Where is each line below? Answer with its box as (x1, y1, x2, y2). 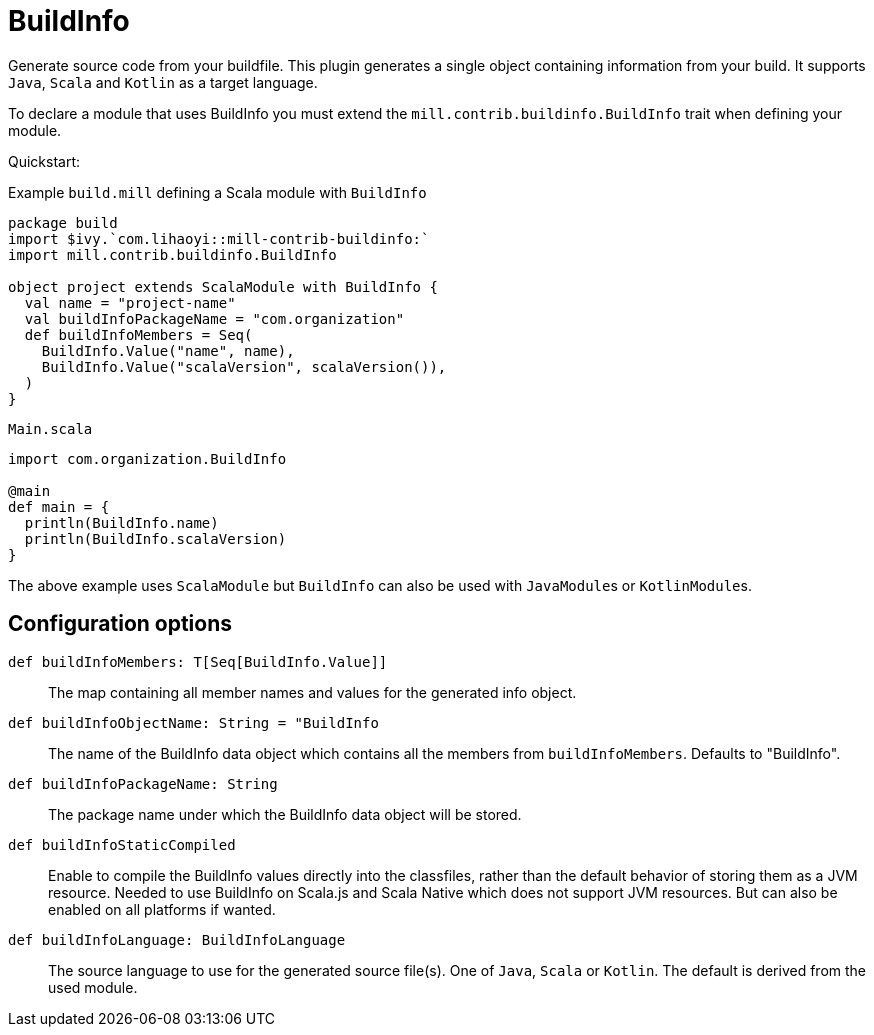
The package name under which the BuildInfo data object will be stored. (48, 805, 522, 823)
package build (8, 214, 118, 231)
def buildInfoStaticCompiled (8, 836, 236, 853)
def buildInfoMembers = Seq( (24, 326, 253, 343)
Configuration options (8, 611, 233, 637)
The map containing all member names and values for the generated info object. (48, 683, 577, 701)
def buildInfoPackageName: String (8, 775, 278, 792)
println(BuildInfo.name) (24, 514, 219, 531)
